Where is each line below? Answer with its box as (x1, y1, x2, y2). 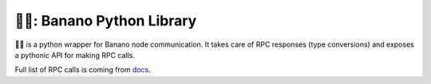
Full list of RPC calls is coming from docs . (14, 65, 151, 74)
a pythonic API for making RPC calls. (14, 50, 136, 59)
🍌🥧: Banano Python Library (14, 12, 197, 29)
